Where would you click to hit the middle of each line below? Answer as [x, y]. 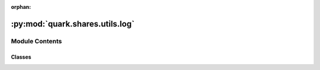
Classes [21, 57]
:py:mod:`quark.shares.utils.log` [73, 24]
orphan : [21, 7]
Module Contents [36, 41]
